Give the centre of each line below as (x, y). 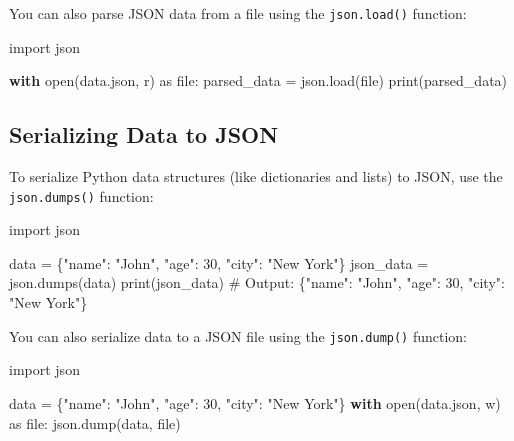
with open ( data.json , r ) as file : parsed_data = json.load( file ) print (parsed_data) (258, 80)
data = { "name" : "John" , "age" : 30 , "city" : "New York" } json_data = (219, 262)
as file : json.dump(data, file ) (95, 422)
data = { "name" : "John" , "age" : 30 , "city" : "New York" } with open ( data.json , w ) (255, 402)
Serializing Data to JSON (144, 134)
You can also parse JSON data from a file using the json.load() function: (238, 13)
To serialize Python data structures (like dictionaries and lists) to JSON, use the (256, 176)
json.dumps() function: (81, 195)
